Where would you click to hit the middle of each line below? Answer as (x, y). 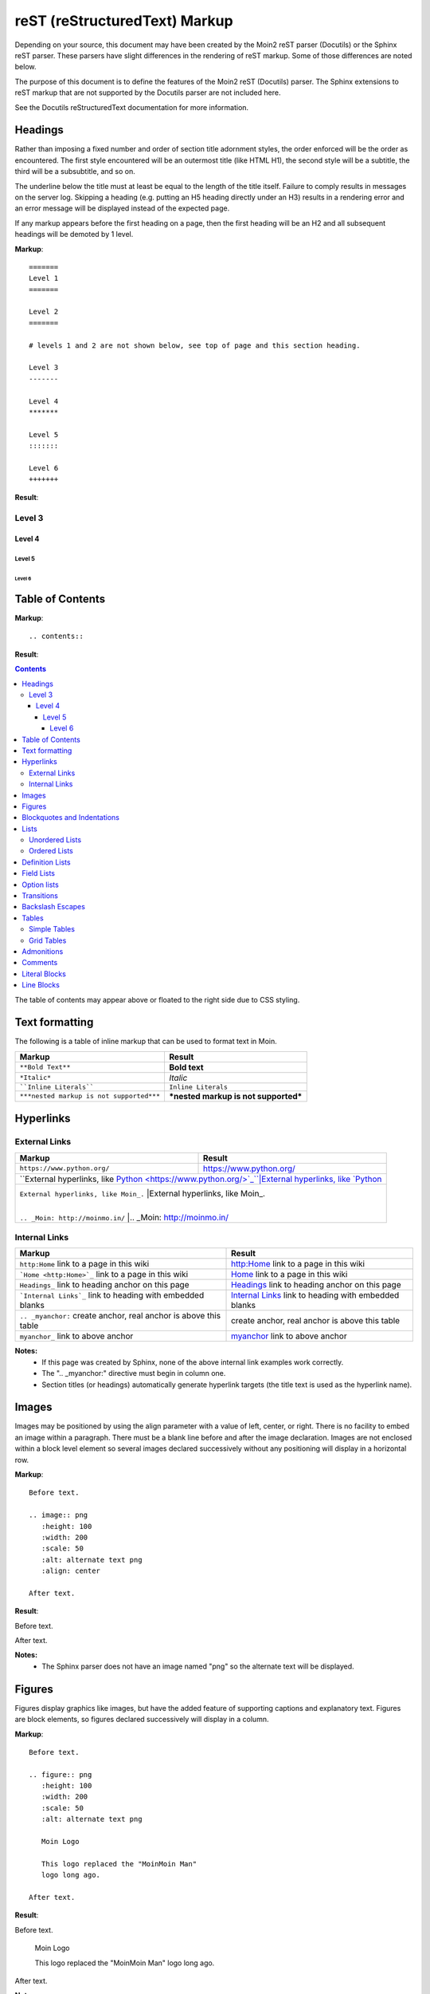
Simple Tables (52, 929)
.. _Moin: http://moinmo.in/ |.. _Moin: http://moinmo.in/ (124, 1217)
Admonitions (43, 951)
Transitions (40, 896)
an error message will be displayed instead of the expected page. (122, 208)
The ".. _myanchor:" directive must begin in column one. (134, 1373)
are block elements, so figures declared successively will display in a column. (142, 1720)
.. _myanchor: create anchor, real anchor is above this (120, 1316)
